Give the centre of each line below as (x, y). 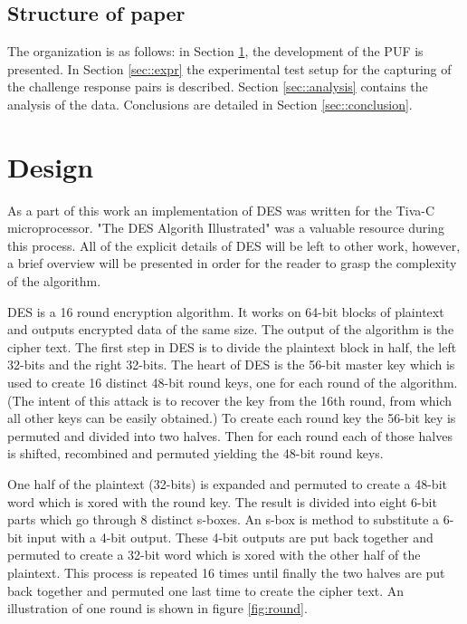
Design (51, 166)
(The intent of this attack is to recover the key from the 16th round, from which (230, 400)
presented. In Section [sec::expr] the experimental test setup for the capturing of (229, 68)
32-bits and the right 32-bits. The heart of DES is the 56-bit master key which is (231, 365)
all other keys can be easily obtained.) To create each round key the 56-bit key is (232, 418)
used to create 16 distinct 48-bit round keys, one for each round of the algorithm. (233, 383)
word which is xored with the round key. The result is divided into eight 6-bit (222, 501)
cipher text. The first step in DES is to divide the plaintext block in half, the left (232, 346)
